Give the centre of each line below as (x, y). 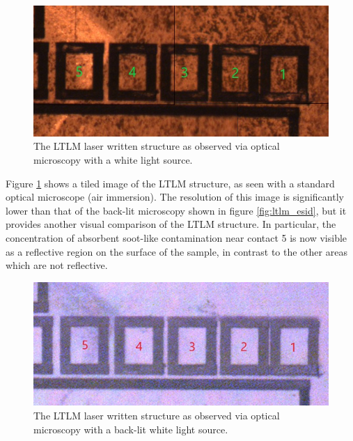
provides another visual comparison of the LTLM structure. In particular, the (171, 224)
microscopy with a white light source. (113, 160)
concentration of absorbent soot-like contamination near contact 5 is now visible (176, 237)
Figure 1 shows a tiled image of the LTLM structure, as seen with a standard (170, 183)
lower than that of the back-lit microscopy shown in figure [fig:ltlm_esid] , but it (176, 210)
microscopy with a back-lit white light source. (131, 429)
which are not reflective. (57, 265)
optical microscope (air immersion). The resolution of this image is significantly (175, 197)
